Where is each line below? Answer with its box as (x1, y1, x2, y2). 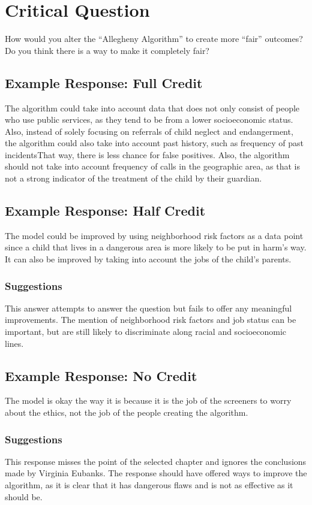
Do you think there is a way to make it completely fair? (5, 44, 209, 56)
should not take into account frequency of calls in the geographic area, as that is (5, 160, 300, 173)
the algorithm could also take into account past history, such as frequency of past (5, 137, 304, 149)
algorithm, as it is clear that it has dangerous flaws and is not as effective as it (5, 479, 293, 491)
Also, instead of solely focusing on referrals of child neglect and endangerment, (5, 125, 293, 137)
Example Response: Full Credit (5, 73, 203, 92)
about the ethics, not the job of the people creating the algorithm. (5, 406, 248, 419)
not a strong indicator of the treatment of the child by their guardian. (5, 172, 262, 185)
